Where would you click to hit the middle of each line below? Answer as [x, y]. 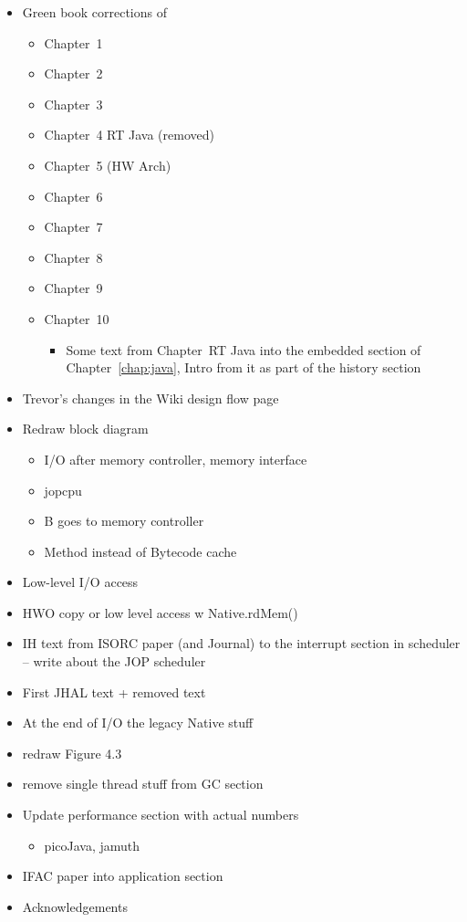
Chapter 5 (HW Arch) [108, 165]
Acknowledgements [75, 906]
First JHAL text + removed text [114, 691]
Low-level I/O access [80, 582]
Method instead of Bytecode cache [140, 551]
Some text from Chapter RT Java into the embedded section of [244, 349]
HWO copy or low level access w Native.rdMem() [160, 612]
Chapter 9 [73, 288]
